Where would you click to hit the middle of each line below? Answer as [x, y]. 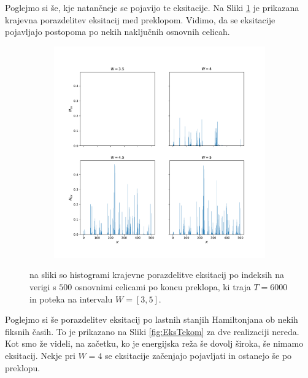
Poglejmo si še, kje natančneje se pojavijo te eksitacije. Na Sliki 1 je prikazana [152, 7]
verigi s [43, 286]
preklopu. [23, 367]
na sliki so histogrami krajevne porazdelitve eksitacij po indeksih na [157, 275]
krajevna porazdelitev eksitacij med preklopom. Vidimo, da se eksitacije [140, 19]
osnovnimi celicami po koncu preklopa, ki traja [163, 286]
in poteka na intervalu [71, 299]
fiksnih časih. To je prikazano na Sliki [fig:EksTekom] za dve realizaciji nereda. [152, 331]
